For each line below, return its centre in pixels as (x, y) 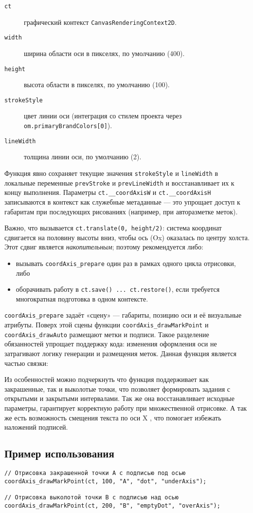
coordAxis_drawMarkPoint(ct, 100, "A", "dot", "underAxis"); (106, 481)
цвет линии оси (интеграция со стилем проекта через (103, 116)
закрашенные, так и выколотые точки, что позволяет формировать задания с (117, 389)
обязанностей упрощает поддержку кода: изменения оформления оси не (111, 344)
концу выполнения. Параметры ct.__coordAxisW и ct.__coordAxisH (108, 192)
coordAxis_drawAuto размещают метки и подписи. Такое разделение (107, 334)
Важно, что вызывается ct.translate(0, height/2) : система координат (113, 228)
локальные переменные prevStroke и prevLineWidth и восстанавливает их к (119, 182)
